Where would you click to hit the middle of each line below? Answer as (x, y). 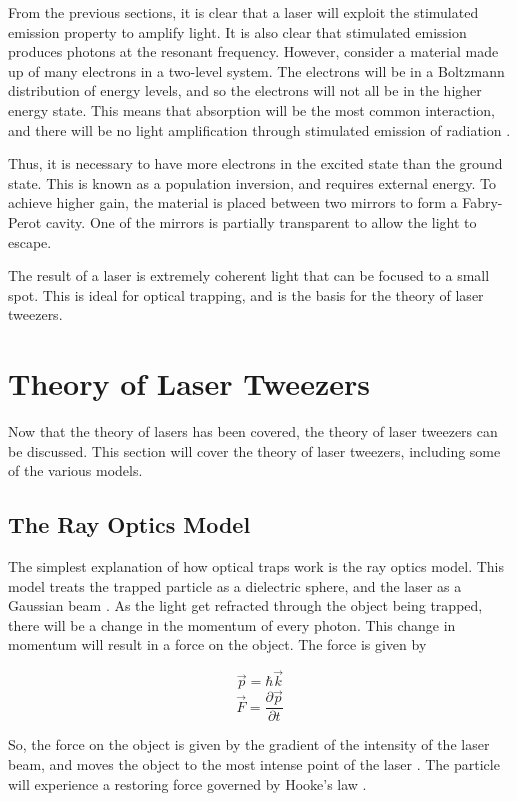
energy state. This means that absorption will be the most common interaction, (251, 109)
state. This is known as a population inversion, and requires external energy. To (252, 182)
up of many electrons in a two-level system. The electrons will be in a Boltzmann (256, 70)
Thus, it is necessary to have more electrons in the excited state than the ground (255, 163)
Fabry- (482, 202)
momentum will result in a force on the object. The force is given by (217, 644)
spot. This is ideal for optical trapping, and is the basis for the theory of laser (246, 294)
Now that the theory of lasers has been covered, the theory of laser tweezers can (253, 431)
